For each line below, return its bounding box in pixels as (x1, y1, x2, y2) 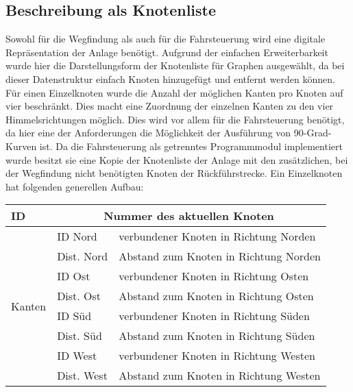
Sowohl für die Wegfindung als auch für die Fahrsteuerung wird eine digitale (5, 32, 326, 46)
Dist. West (57, 367, 108, 384)
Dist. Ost (57, 288, 101, 304)
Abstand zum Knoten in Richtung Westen (119, 367, 321, 384)
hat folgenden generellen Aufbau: (5, 179, 144, 193)
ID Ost (57, 268, 90, 284)
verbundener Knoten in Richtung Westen (119, 347, 315, 364)
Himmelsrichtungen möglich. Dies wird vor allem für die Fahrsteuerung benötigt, (5, 112, 345, 126)
